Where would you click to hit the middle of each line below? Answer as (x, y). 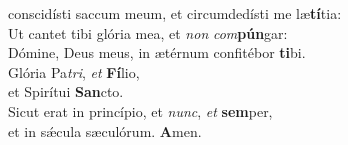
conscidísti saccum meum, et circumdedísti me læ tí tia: (175, 13)
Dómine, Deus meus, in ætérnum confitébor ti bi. (157, 52)
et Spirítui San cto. (66, 91)
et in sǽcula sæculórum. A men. (105, 130)
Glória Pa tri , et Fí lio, (74, 71)
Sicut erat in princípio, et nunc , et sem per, (140, 110)
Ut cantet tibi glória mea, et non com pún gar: (148, 32)
